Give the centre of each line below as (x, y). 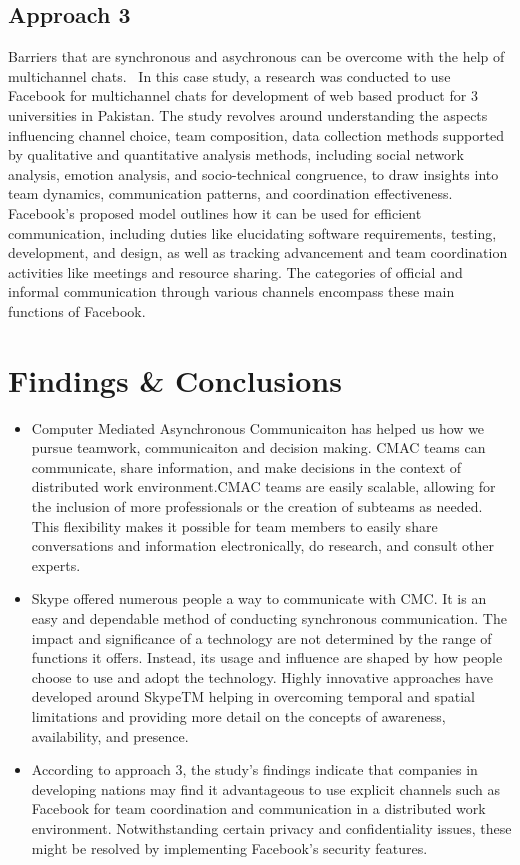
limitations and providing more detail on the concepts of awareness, (238, 715)
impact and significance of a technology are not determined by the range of (261, 637)
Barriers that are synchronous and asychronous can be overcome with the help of (256, 56)
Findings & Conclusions (175, 379)
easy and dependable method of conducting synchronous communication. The (269, 617)
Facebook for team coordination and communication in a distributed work (258, 808)
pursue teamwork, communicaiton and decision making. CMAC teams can (258, 447)
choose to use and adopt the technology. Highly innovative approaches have (262, 676)
